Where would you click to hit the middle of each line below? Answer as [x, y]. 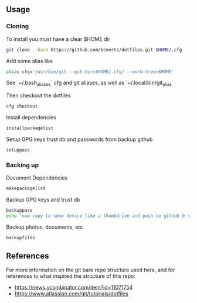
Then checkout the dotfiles [39, 95]
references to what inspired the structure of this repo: [71, 276]
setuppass [18, 150]
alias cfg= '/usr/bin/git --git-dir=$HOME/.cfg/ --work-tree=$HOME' [90, 72]
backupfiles [21, 237]
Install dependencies [31, 118]
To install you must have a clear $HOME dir [58, 39]
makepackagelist [26, 189]
